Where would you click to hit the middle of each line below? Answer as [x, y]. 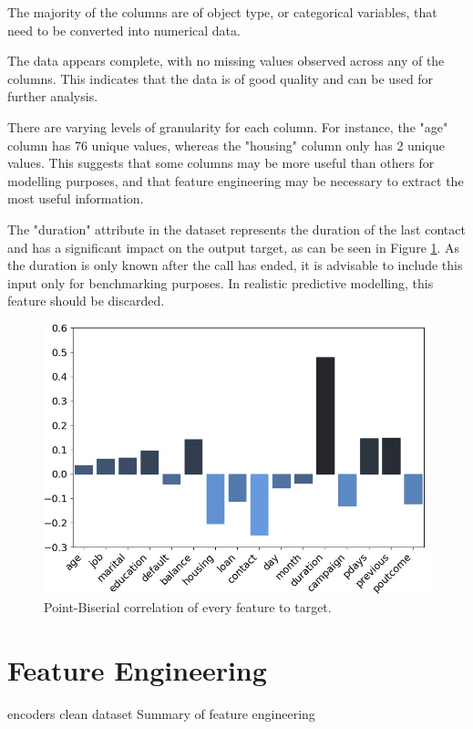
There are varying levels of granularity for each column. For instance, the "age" [228, 126]
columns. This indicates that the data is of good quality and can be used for [221, 78]
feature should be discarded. [86, 301]
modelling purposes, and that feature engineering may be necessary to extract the [236, 180]
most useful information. [76, 198]
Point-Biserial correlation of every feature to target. [188, 606]
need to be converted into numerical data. [124, 30]
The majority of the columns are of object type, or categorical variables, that [222, 12]
